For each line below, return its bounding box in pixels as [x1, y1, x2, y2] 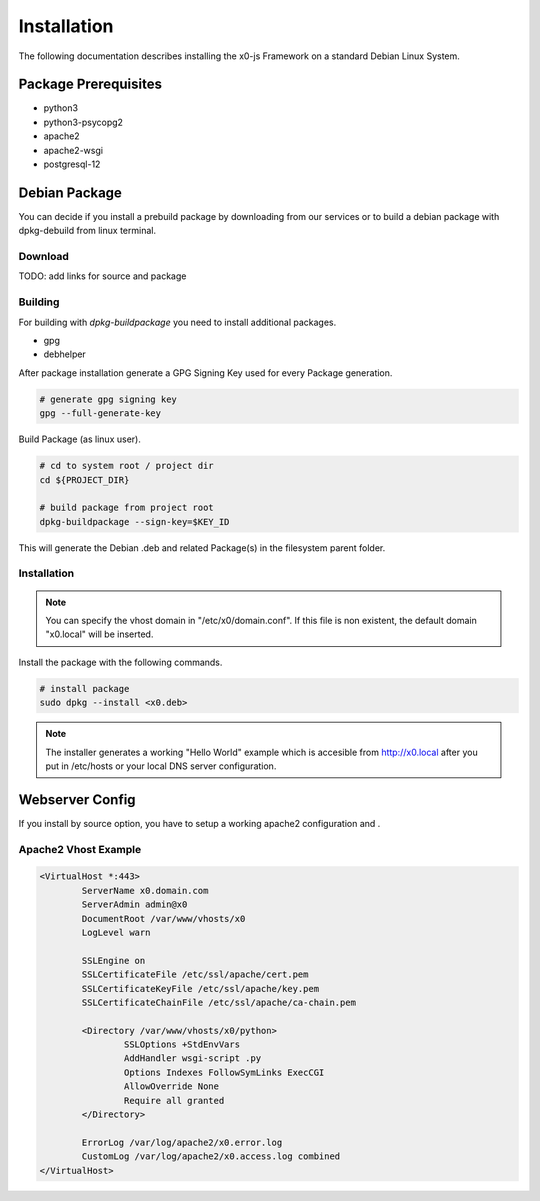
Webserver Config [18, 791, 136, 808]
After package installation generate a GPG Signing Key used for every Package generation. [18, 366, 393, 379]
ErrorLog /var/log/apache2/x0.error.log [81, 1136, 283, 1148]
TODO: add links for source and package [18, 270, 187, 282]
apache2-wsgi [43, 144, 104, 156]
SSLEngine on [81, 955, 146, 966]
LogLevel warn [81, 926, 151, 938]
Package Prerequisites [18, 76, 162, 93]
